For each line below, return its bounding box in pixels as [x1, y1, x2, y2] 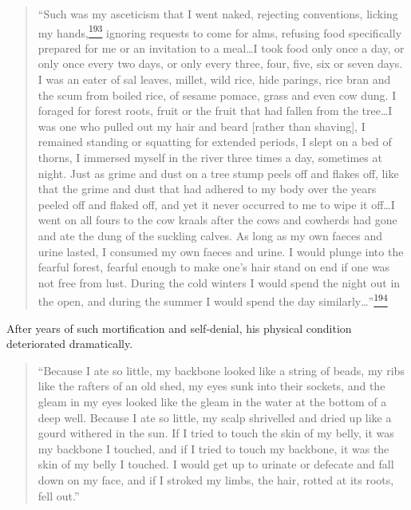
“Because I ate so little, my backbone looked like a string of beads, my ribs [38, 362, 405, 378]
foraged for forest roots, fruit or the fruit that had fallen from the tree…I [38, 102, 393, 119]
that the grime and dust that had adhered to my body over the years [38, 180, 377, 197]
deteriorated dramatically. [6, 335, 133, 352]
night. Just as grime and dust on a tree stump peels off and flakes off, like [38, 164, 399, 181]
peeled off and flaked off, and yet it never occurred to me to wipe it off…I [38, 196, 395, 212]
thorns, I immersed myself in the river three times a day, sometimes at [38, 149, 382, 165]
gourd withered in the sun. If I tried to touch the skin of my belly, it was [38, 425, 394, 441]
